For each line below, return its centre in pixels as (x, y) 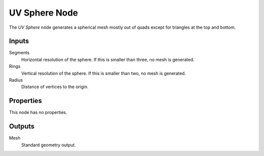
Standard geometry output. (48, 145)
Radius (16, 80)
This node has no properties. (38, 113)
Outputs (22, 127)
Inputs (19, 41)
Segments (19, 53)
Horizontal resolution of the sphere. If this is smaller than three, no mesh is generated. (108, 59)
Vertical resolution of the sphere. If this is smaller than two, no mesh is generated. (104, 73)
